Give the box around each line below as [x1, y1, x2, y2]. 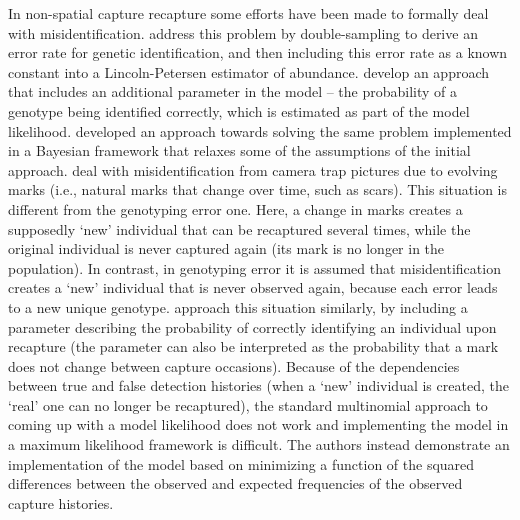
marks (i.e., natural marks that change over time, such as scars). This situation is [8, 179, 508, 200]
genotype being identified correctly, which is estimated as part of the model [8, 100, 470, 121]
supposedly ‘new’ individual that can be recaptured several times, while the [8, 218, 471, 239]
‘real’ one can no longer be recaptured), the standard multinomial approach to [8, 394, 488, 415]
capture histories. [8, 492, 114, 513]
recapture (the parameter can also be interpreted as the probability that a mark [8, 336, 499, 357]
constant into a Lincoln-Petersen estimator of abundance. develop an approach [8, 61, 490, 82]
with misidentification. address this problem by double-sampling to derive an [8, 22, 478, 43]
